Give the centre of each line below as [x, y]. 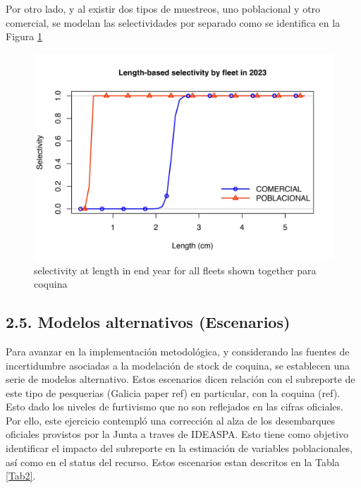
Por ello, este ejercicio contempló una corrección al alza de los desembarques [170, 420]
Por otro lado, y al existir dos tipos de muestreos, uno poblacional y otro [163, 8]
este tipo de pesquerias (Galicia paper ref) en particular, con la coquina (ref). [173, 392]
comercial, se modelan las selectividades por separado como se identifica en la [173, 22]
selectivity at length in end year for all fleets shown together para [175, 270]
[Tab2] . [21, 476]
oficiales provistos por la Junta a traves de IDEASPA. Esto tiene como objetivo [177, 434]
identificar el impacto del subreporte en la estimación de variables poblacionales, [179, 448]
